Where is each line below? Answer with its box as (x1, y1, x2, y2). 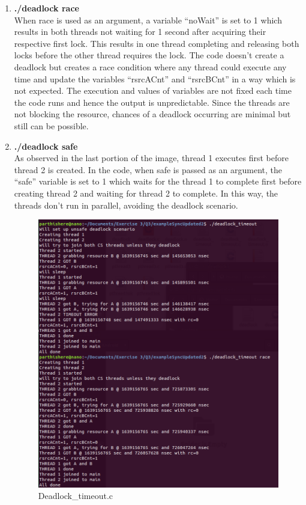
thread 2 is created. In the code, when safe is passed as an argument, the (14, 163, 282, 176)
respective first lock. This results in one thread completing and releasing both (14, 37, 299, 49)
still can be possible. (14, 119, 89, 132)
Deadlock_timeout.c (38, 489, 113, 502)
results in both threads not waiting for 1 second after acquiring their (14, 25, 266, 38)
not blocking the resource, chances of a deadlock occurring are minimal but (14, 108, 291, 120)
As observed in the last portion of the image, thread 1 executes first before (14, 151, 289, 164)
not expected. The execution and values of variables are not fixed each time (14, 84, 292, 97)
